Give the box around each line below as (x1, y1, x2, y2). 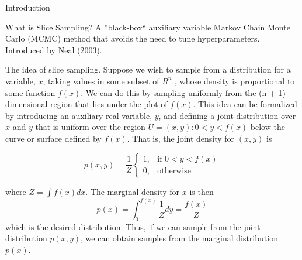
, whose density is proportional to (175, 74, 295, 87)
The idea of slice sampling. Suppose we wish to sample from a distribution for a (5, 63, 291, 76)
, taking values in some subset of (43, 74, 159, 87)
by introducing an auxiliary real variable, (5, 109, 152, 121)
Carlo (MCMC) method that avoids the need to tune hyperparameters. (5, 32, 260, 45)
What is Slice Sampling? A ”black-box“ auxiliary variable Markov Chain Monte (5, 20, 290, 33)
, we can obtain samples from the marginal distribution (81, 232, 278, 244)
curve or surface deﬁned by (5, 132, 102, 144)
